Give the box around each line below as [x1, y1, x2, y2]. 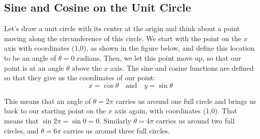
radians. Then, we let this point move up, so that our [77, 52, 241, 63]
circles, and [4, 125, 39, 135]
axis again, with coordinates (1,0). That [114, 105, 237, 116]
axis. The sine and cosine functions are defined [110, 62, 254, 73]
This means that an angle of [4, 95, 91, 106]
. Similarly [99, 115, 131, 125]
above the [71, 62, 102, 73]
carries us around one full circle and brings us [115, 95, 256, 106]
